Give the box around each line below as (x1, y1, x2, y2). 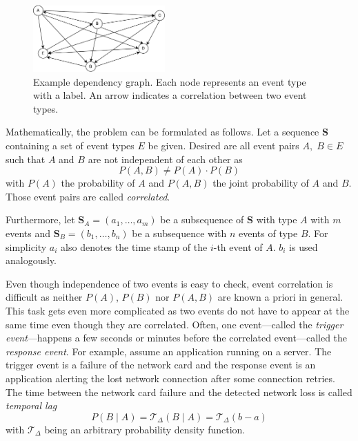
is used (289, 239, 318, 254)
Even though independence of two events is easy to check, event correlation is (6, 276, 333, 290)
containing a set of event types (6, 138, 135, 153)
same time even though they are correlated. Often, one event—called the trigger (6, 317, 344, 331)
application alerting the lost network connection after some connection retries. (6, 370, 335, 385)
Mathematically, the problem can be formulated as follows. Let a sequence (6, 124, 319, 139)
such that (6, 151, 46, 166)
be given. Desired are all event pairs (148, 138, 299, 153)
